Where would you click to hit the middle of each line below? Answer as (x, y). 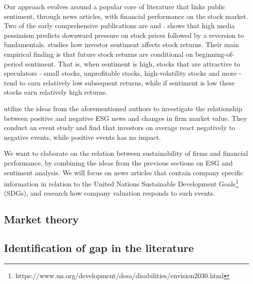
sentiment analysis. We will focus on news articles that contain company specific (124, 172)
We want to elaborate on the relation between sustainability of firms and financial (126, 153)
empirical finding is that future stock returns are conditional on (99, 54)
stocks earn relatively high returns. (56, 92)
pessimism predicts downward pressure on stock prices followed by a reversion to (124, 35)
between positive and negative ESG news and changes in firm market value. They (126, 118)
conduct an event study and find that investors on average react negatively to (120, 127)
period (13, 63)
